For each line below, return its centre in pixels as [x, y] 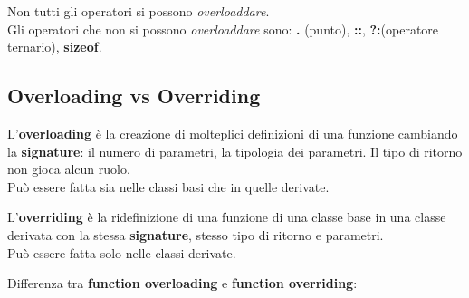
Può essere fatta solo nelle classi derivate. [122, 252]
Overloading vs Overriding [134, 96]
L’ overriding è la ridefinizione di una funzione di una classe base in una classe [227, 217]
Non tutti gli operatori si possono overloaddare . [139, 11]
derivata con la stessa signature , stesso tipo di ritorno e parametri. [196, 234]
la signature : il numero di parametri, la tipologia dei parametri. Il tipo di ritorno [235, 151]
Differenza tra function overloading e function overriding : [182, 283]
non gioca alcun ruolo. [69, 169]
